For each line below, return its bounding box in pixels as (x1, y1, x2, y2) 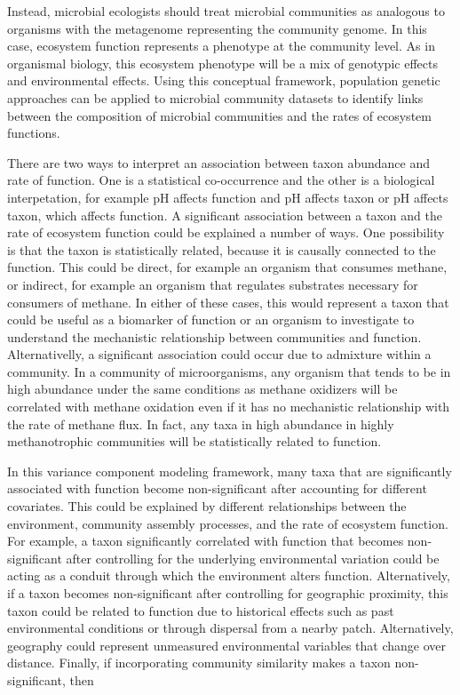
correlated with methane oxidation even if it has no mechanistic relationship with (7, 397, 450, 416)
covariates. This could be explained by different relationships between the (7, 497, 407, 515)
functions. (7, 124, 60, 142)
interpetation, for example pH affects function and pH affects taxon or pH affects (7, 188, 448, 206)
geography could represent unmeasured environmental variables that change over (7, 635, 447, 654)
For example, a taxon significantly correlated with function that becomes (7, 531, 404, 550)
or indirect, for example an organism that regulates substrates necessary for (7, 275, 418, 293)
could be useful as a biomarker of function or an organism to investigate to (7, 310, 415, 329)
